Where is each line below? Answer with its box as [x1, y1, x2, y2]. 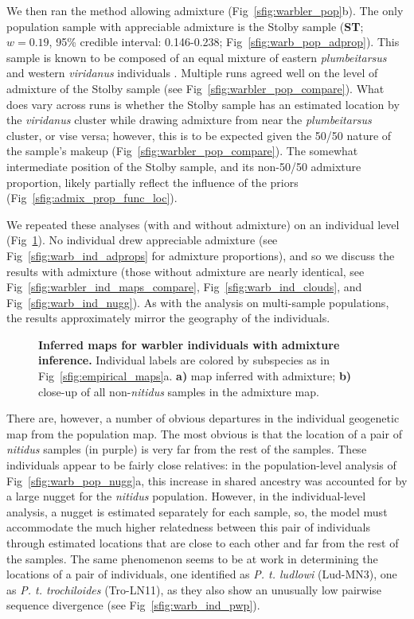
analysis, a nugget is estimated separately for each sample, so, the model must [6, 503, 388, 520]
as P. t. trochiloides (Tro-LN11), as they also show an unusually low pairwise [6, 581, 382, 598]
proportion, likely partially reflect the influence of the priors [6, 173, 299, 190]
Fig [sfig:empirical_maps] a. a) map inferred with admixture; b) [38, 368, 352, 384]
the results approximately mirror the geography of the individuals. [6, 309, 330, 326]
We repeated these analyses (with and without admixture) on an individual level [6, 216, 400, 232]
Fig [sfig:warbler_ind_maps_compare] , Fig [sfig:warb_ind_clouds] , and [6, 278, 362, 295]
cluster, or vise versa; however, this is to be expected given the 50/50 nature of [6, 127, 392, 143]
